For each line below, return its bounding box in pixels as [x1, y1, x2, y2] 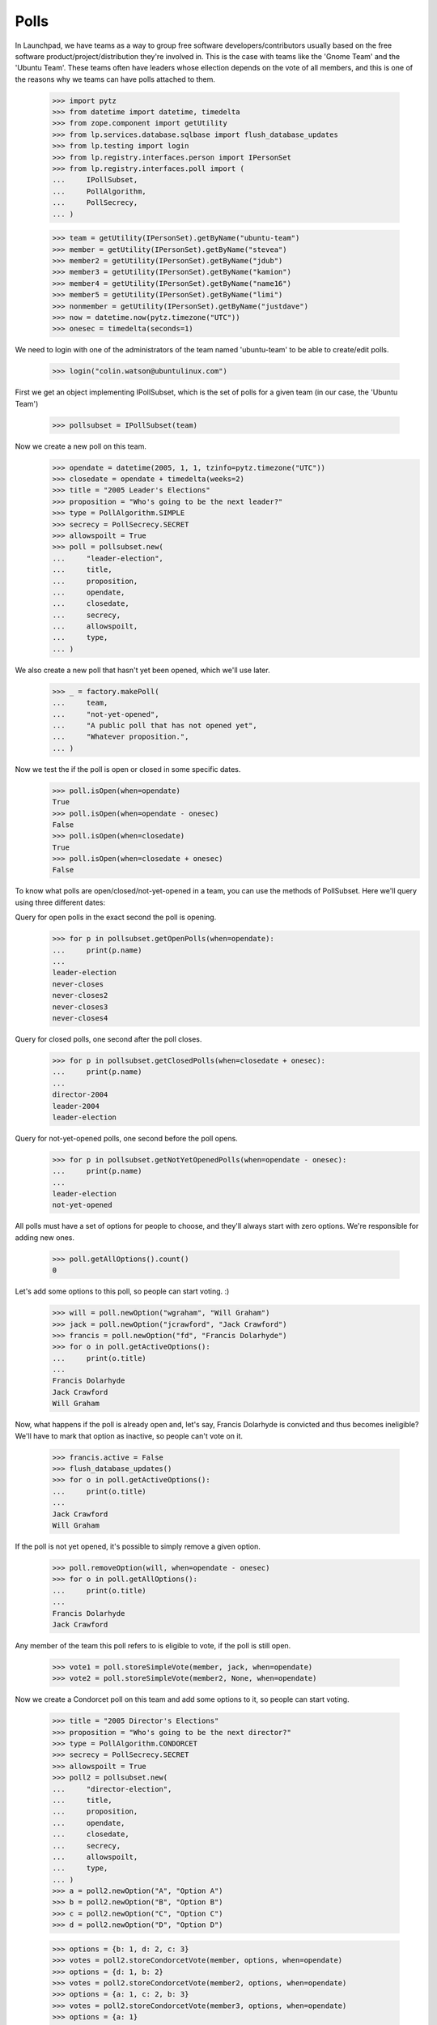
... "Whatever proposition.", [52, 732, 189, 741]
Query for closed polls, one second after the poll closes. [15, 1034, 202, 1044]
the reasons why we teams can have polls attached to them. [15, 74, 216, 84]
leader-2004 [52, 1102, 100, 1111]
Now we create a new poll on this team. [15, 441, 147, 451]
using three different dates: [15, 897, 105, 907]
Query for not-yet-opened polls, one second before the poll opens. [15, 1133, 238, 1143]
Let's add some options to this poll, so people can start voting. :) [15, 1286, 230, 1296]
